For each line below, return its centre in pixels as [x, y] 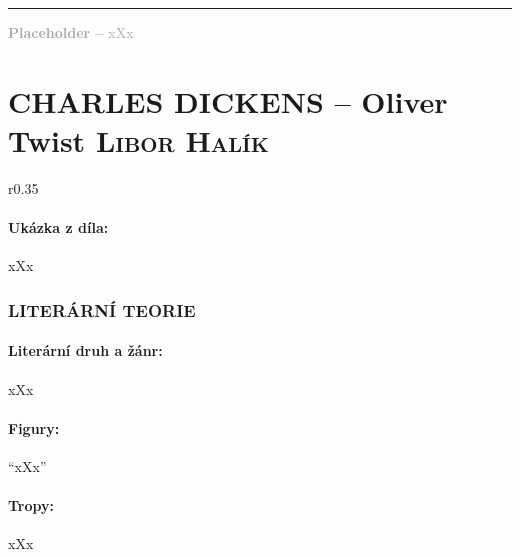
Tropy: [31, 505]
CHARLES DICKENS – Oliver [228, 100]
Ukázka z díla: [58, 227]
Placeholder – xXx [71, 32]
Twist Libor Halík [138, 139]
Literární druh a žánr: [85, 350]
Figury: [34, 427]
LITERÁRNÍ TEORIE [102, 309]
